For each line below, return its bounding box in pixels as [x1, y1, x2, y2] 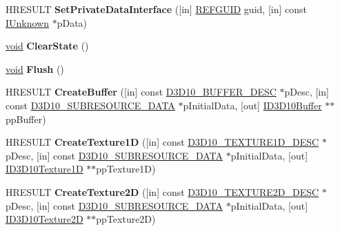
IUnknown [6, 15, 50, 30]
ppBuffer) [6, 111, 46, 126]
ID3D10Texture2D [6, 212, 83, 226]
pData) [57, 15, 88, 30]
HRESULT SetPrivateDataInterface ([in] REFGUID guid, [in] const [6, 2, 307, 16]
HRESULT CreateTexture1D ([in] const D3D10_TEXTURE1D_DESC [6, 135, 319, 149]
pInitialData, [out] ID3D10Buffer [183, 98, 322, 112]
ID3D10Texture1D [6, 162, 83, 176]
